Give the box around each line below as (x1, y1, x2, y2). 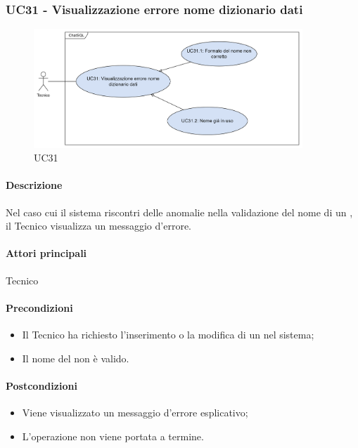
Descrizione (6, 178, 63, 192)
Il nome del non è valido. (22, 350, 129, 365)
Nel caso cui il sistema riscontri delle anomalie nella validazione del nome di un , (6, 204, 353, 219)
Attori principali (6, 246, 87, 261)
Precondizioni (6, 300, 73, 315)
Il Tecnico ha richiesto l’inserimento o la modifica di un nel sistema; (22, 327, 314, 341)
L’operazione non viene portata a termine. (22, 428, 204, 443)
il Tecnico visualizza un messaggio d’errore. (6, 218, 191, 233)
